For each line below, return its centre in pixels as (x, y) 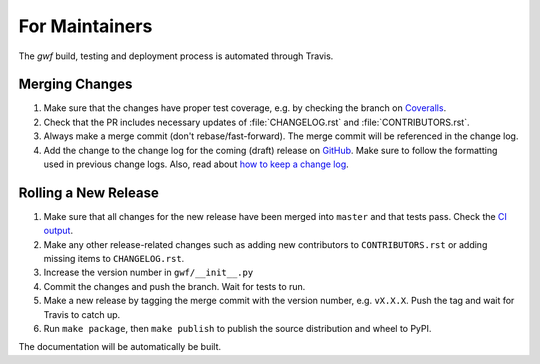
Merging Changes (75, 84)
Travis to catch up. (82, 314)
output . (58, 231)
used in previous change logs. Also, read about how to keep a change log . (196, 164)
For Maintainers (85, 26)
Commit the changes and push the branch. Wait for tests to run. (174, 286)
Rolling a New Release (88, 192)
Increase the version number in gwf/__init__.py (148, 272)
